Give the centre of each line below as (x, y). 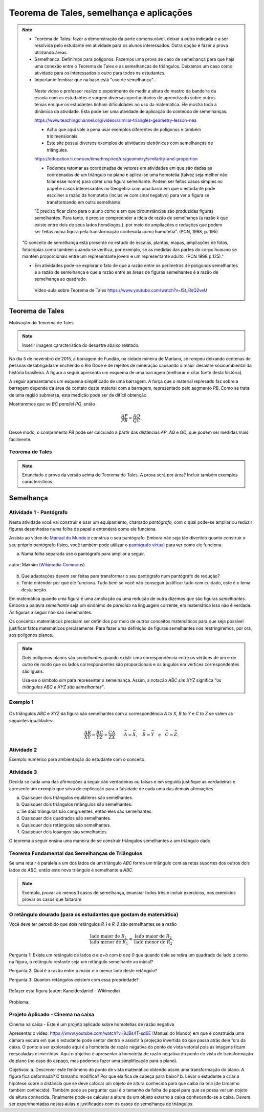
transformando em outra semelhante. (84, 202)
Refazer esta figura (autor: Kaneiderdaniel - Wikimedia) (65, 991)
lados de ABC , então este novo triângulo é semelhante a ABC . (71, 870)
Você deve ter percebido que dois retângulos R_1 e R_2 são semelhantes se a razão (93, 924)
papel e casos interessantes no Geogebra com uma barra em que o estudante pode (131, 188)
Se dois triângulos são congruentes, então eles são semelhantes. (87, 811)
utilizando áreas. (51, 52)
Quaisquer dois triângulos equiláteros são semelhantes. (77, 798)
